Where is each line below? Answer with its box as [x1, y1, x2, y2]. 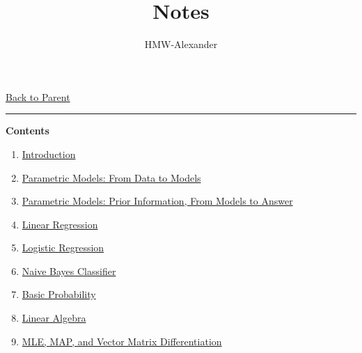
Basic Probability [22, 287, 96, 301]
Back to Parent [6, 89, 70, 104]
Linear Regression [22, 217, 98, 231]
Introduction [22, 146, 76, 161]
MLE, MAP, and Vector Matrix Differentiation [22, 334, 222, 348]
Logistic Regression [22, 240, 104, 255]
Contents [6, 123, 49, 138]
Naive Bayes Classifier [22, 263, 116, 278]
